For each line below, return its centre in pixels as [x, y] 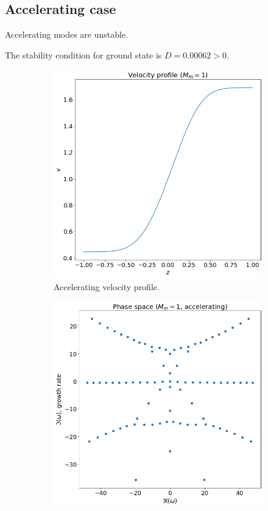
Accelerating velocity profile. [107, 286]
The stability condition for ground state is [83, 54]
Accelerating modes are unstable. [67, 34]
